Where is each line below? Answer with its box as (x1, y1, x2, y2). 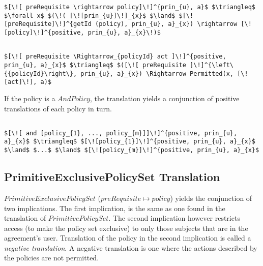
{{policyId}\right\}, (4, 70, 77, 77)
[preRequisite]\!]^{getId (4, 20, 92, 28)
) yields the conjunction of (170, 192, 252, 203)
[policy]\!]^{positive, (4, 28, 84, 36)
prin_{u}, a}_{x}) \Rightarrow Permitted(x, (80, 70, 234, 77)
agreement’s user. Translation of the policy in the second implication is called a (4, 232, 251, 243)
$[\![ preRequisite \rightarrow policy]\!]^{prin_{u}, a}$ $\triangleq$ (4, 4, 255, 11)
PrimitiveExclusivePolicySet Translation (4, 169, 220, 185)
